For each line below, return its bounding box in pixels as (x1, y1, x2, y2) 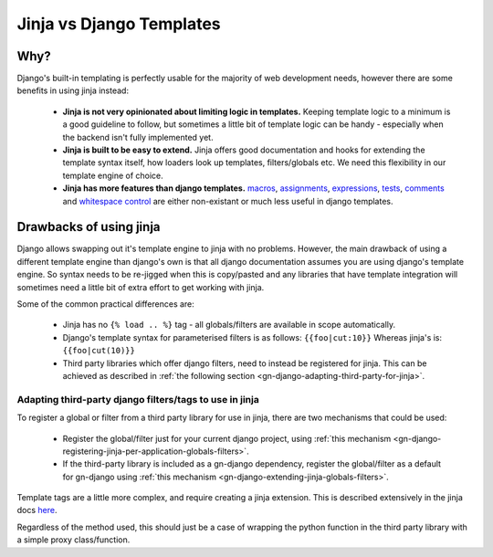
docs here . (16, 505, 58, 516)
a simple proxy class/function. (16, 534, 131, 545)
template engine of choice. (62, 170, 163, 181)
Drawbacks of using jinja (16, 219, 161, 235)
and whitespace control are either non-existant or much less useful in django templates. (62, 195, 393, 206)
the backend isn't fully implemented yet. (62, 131, 214, 142)
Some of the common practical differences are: (16, 299, 195, 310)
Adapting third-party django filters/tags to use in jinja (16, 393, 259, 405)
